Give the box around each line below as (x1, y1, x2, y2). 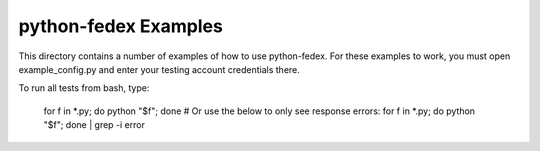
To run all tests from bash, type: (18, 82, 150, 94)
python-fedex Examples (18, 15, 224, 37)
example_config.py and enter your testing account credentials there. (18, 63, 300, 75)
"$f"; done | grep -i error (43, 119, 145, 131)
